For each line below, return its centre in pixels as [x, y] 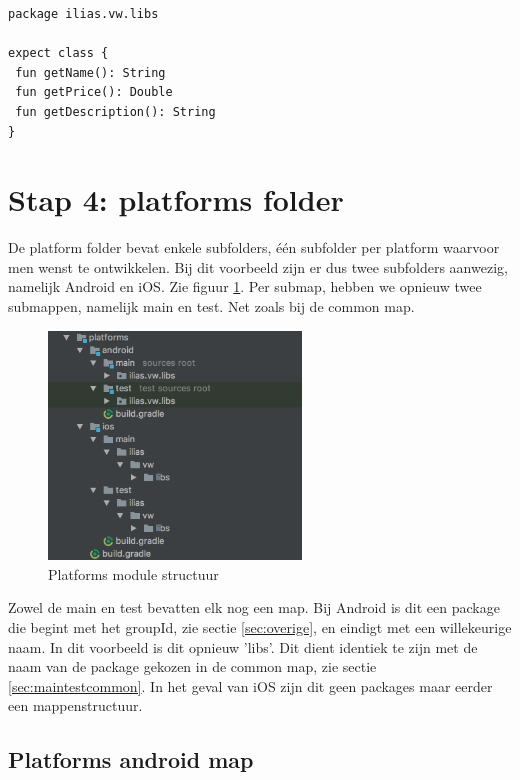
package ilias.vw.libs [83, 14]
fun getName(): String [90, 72]
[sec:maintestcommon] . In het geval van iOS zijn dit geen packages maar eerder [250, 685]
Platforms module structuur [133, 573]
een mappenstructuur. [75, 705]
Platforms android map [131, 759]
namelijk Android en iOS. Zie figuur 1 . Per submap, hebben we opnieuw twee [245, 286]
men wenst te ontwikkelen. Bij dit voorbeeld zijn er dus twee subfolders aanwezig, [258, 266]
